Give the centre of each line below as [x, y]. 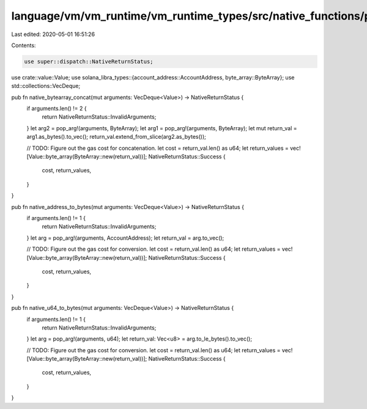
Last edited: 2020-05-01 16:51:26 [53, 34]
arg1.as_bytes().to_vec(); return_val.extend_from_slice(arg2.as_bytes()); [116, 137]
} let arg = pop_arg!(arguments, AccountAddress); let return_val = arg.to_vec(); [125, 238]
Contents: [24, 45]
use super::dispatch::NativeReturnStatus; [89, 61]
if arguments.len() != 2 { [57, 109]
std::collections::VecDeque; [46, 86]
